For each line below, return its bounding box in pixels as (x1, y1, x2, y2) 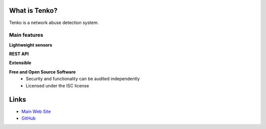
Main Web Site (21, 108, 51, 114)
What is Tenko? (9, 6, 58, 15)
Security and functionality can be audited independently (26, 76, 140, 82)
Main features (9, 32, 44, 39)
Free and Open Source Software (9, 69, 76, 75)
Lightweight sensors (9, 42, 53, 48)
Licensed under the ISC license (26, 82, 89, 88)
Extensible (9, 60, 32, 66)
